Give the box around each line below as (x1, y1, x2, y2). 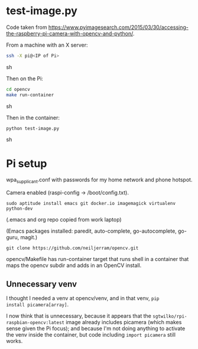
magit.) (20, 234, 38, 241)
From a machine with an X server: (6, 41, 88, 48)
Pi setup (6, 156, 47, 170)
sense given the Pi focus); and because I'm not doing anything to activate (6, 325, 186, 332)
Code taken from (6, 24, 47, 31)
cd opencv (6, 86, 31, 92)
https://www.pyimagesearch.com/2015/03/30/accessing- (48, 24, 189, 31)
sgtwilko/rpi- (152, 313, 187, 319)
